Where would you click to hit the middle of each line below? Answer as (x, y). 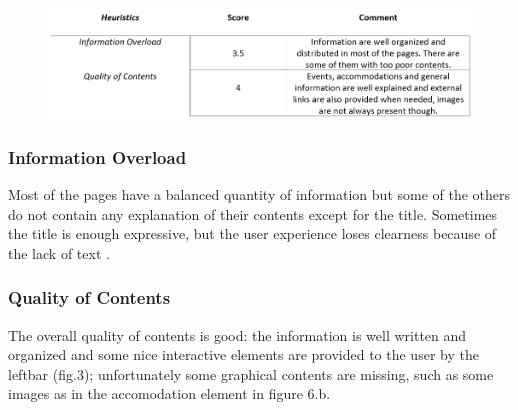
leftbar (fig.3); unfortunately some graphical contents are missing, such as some (251, 373)
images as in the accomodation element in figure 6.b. (169, 393)
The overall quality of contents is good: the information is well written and (237, 334)
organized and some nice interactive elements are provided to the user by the (243, 354)
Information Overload (97, 156)
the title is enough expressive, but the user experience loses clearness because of (252, 233)
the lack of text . (59, 252)
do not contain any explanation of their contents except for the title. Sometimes (253, 213)
